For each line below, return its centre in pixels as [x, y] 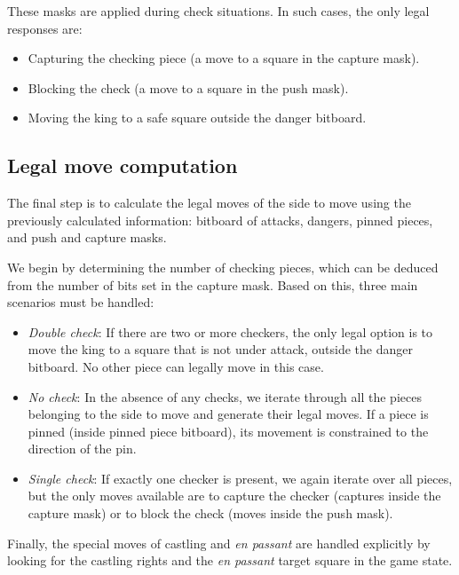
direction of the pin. [82, 449]
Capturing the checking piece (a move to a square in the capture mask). [224, 58]
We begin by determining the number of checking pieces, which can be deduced [223, 267]
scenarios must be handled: [81, 302]
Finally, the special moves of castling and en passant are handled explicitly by [219, 543]
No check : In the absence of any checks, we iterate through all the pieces [225, 396]
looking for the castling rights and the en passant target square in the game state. [230, 560]
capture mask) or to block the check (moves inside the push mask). [210, 513]
